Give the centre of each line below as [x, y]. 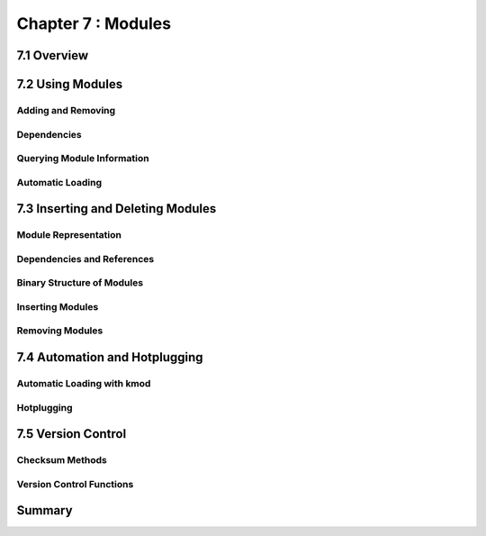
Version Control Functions [75, 484]
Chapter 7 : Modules [94, 23]
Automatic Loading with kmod [84, 384]
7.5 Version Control [72, 434]
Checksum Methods [62, 460]
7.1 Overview [53, 55]
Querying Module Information [83, 159]
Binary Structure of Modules [80, 283]
